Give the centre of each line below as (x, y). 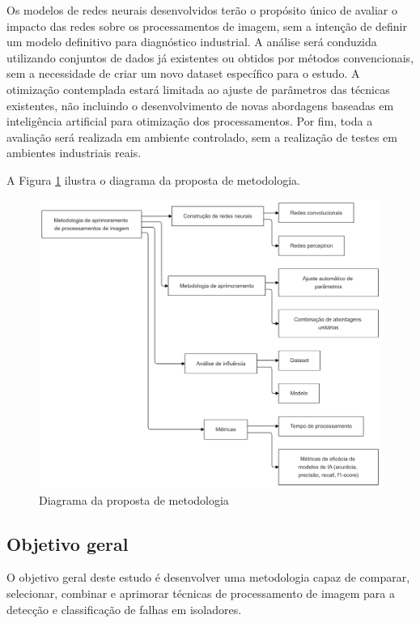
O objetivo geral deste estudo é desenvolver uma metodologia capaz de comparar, (208, 577)
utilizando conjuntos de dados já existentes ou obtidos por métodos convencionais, (210, 57)
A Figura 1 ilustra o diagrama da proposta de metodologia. (153, 179)
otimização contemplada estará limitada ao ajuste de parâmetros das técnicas (198, 89)
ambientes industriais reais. (74, 153)
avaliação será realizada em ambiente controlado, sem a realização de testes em (202, 137)
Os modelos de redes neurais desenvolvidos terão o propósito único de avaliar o (202, 10)
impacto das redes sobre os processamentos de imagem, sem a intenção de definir (207, 26)
